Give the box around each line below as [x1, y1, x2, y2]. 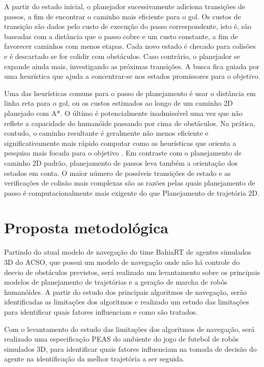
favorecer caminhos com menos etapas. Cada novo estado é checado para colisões [4, 41, 256, 51]
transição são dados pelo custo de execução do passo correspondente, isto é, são [4, 21, 252, 32]
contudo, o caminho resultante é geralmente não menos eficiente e [4, 128, 209, 138]
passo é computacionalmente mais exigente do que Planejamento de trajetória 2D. [4, 187, 259, 198]
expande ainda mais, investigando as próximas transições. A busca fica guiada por [4, 60, 259, 71]
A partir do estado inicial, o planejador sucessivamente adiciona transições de [4, 1, 245, 11]
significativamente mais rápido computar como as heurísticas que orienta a [4, 137, 237, 148]
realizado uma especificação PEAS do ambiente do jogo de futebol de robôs [4, 333, 239, 344]
